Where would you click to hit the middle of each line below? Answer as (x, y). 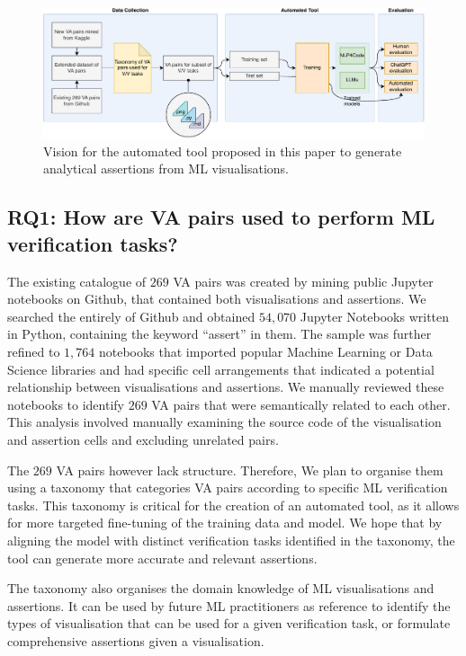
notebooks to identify (66, 404)
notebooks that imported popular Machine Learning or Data (265, 352)
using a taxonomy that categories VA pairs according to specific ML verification (228, 488)
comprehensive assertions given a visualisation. (136, 640)
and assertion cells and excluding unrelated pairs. (143, 440)
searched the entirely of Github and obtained (131, 316)
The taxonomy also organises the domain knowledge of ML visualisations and (221, 588)
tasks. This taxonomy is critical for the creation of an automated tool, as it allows (233, 505)
